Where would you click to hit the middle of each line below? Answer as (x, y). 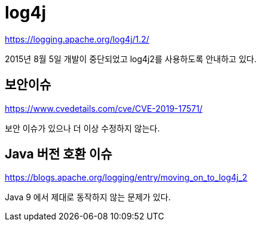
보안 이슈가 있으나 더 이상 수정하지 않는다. (82, 128)
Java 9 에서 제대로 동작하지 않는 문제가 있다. (88, 197)
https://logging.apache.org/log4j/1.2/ (77, 39)
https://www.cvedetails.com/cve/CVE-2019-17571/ (104, 108)
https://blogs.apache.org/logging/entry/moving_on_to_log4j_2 (126, 178)
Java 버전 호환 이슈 (59, 154)
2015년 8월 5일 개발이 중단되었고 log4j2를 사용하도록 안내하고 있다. (131, 59)
